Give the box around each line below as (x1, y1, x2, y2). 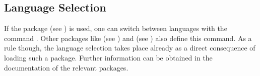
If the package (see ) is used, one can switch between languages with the (4, 23, 227, 33)
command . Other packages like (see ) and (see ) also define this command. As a (4, 32, 252, 43)
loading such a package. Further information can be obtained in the (4, 52, 213, 62)
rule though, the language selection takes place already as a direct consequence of (4, 42, 255, 53)
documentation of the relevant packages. (4, 62, 128, 72)
